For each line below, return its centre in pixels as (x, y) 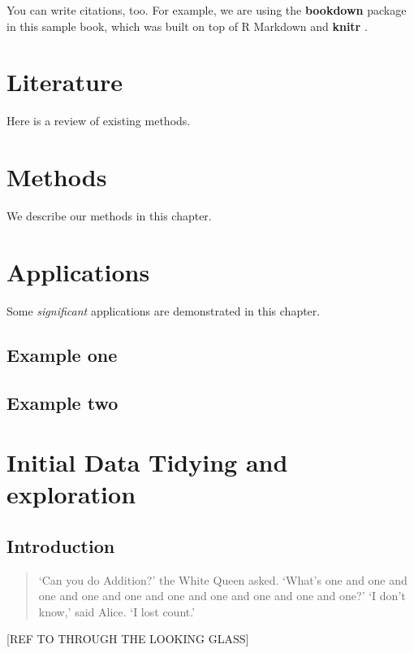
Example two (63, 402)
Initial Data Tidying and (147, 462)
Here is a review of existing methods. (99, 121)
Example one (62, 354)
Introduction (61, 545)
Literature (65, 82)
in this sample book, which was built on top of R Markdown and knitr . (187, 26)
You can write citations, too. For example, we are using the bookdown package (207, 10)
